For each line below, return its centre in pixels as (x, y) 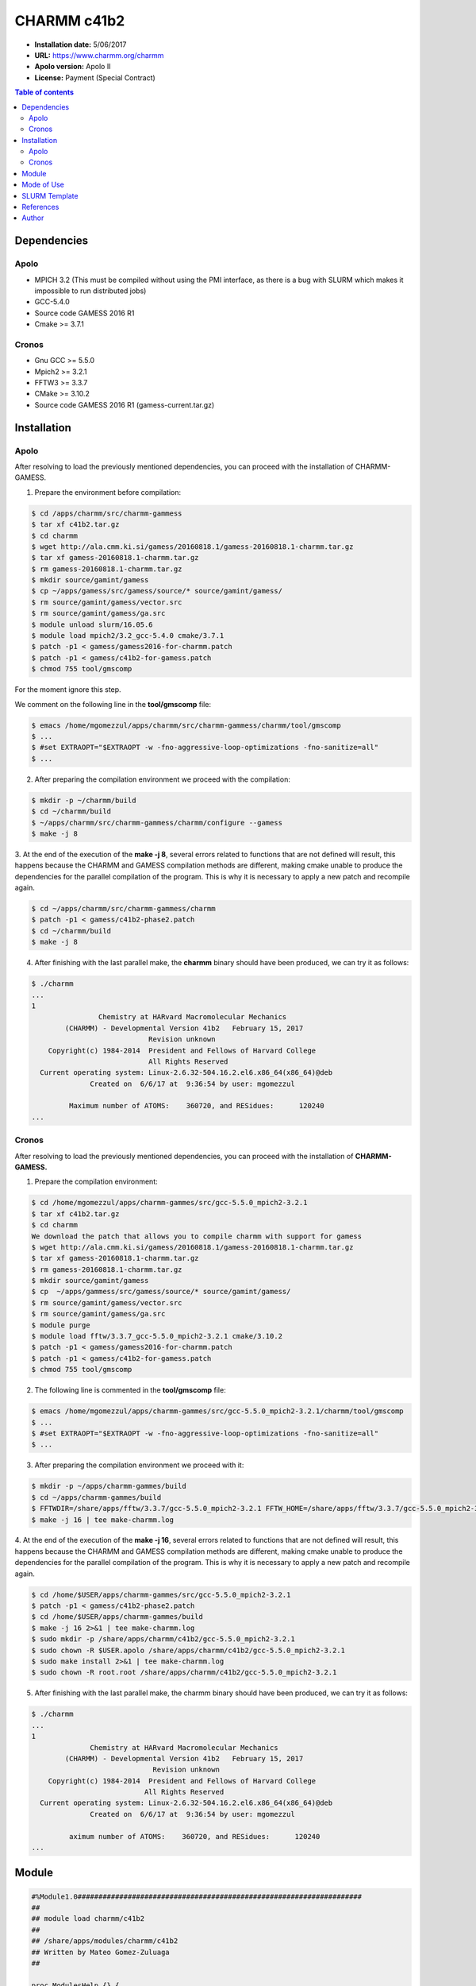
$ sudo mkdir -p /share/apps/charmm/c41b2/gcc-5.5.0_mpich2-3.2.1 (163, 1639)
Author (33, 218)
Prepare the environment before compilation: (108, 492)
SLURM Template (50, 195)
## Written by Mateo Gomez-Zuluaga (100, 1952)
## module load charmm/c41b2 (88, 1919)
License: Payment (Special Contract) (95, 77)
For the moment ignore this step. (68, 690)
